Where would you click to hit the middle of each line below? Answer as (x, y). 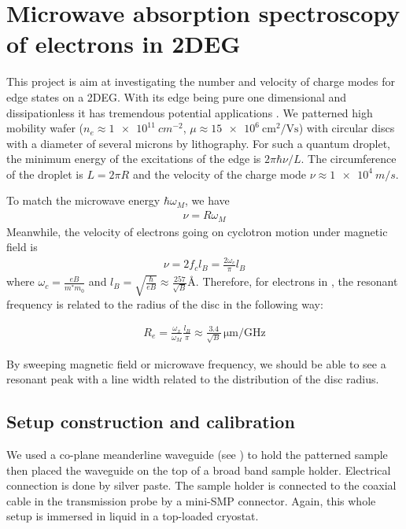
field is (22, 247)
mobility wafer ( (45, 128)
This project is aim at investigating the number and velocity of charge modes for (201, 81)
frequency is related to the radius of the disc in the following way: (165, 303)
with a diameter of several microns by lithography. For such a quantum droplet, (198, 143)
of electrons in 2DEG (124, 44)
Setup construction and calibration (151, 422)
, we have (207, 200)
